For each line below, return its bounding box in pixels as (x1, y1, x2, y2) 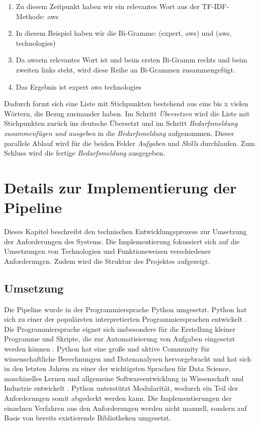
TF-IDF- (202, 1, 229, 11)
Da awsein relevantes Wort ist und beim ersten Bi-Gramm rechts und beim (16, 54, 247, 65)
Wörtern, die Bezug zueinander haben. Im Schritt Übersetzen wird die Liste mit (4, 108, 250, 118)
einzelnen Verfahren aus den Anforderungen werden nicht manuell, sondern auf (4, 402, 247, 413)
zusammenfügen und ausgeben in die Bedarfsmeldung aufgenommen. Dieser (4, 127, 234, 138)
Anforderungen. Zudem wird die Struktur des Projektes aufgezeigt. (4, 255, 210, 266)
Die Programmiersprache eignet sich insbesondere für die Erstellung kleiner (4, 323, 236, 334)
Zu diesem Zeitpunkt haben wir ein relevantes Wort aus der (16, 1, 200, 11)
